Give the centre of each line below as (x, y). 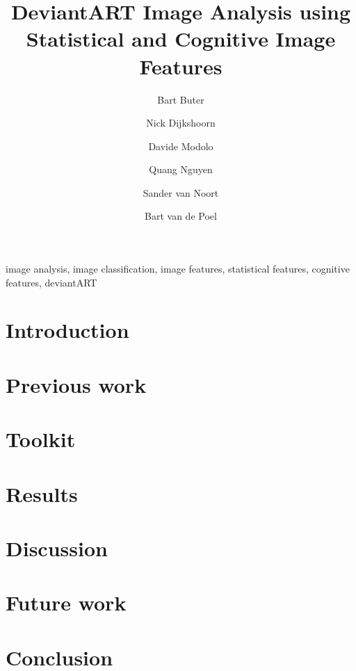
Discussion (57, 548)
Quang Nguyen (181, 169)
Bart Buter (181, 99)
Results (42, 493)
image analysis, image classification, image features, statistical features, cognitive (178, 269)
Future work (66, 603)
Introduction (67, 330)
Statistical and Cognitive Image (181, 39)
